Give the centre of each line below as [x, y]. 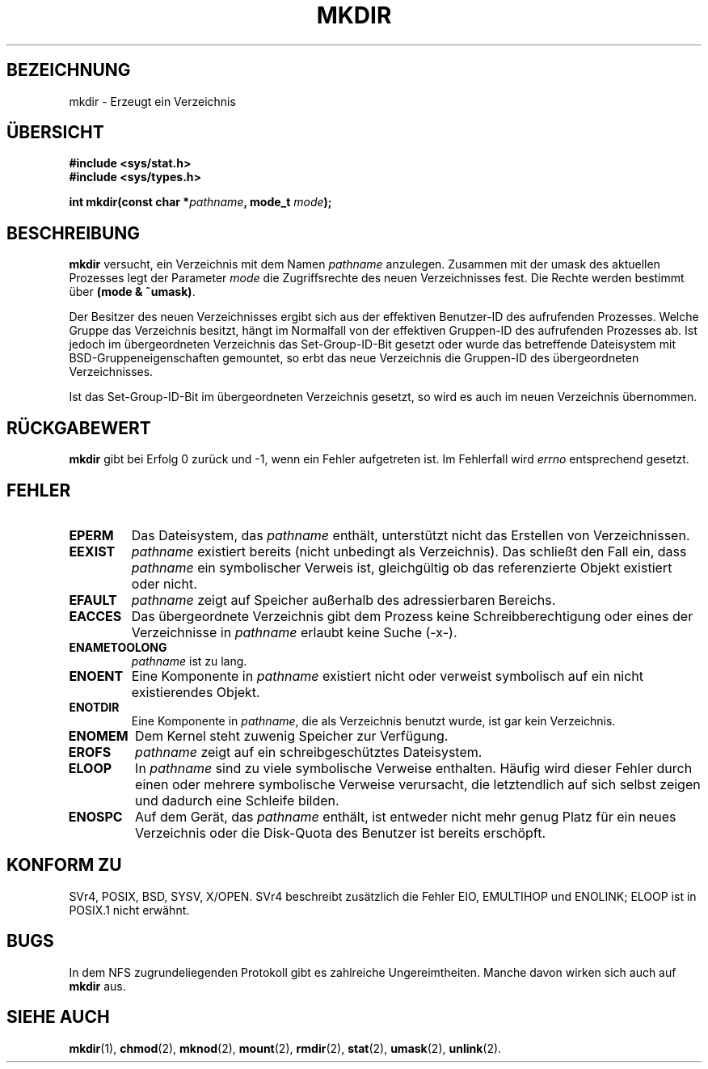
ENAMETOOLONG [118, 647]
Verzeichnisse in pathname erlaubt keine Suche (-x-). [294, 632]
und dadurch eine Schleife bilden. [237, 800]
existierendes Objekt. [196, 692]
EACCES [95, 616]
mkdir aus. [97, 986]
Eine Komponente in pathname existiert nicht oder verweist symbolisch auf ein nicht [388, 676]
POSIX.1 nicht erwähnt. [129, 910]
